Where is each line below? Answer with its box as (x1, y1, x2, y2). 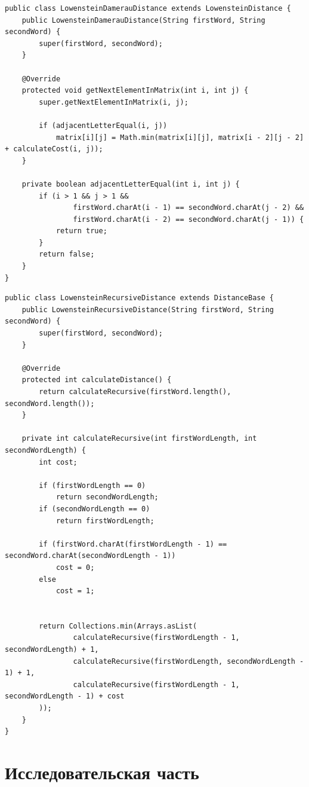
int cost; (39, 457, 78, 466)
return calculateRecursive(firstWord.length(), (39, 388, 231, 396)
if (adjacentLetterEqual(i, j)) (39, 121, 168, 130)
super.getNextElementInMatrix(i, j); (39, 97, 189, 106)
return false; (39, 250, 95, 259)
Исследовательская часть (5, 760, 199, 784)
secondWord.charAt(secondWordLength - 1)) (5, 551, 176, 560)
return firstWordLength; (55, 516, 154, 525)
